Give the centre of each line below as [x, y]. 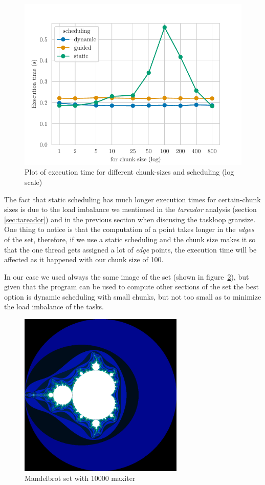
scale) [34, 182]
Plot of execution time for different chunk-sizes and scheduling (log [129, 172]
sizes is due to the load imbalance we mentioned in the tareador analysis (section [130, 209]
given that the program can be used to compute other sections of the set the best [131, 287]
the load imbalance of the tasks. [54, 307]
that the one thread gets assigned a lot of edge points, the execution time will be [130, 249]
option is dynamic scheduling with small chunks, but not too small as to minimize [133, 296]
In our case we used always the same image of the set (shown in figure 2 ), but [127, 276]
